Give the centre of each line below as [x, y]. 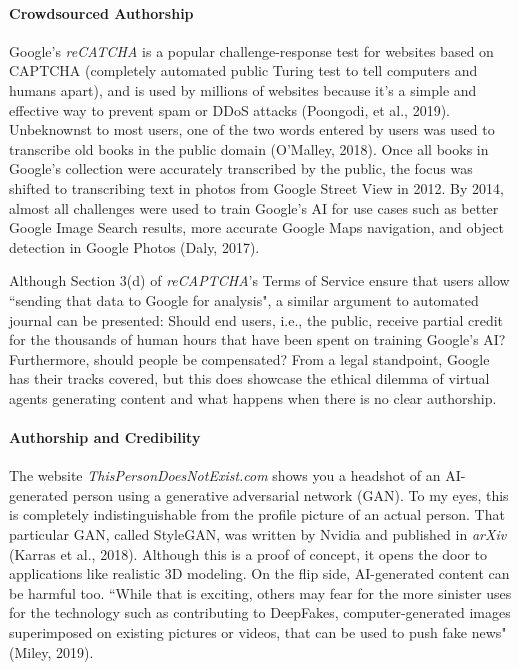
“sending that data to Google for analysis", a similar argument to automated [244, 299]
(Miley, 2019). [51, 651]
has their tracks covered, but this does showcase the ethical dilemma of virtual [249, 378]
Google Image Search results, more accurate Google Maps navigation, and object [256, 227]
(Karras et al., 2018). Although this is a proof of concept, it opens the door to [248, 553]
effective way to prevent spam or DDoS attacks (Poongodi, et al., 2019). [229, 109]
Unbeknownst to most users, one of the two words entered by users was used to [252, 129]
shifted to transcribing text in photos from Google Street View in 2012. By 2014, [256, 187]
